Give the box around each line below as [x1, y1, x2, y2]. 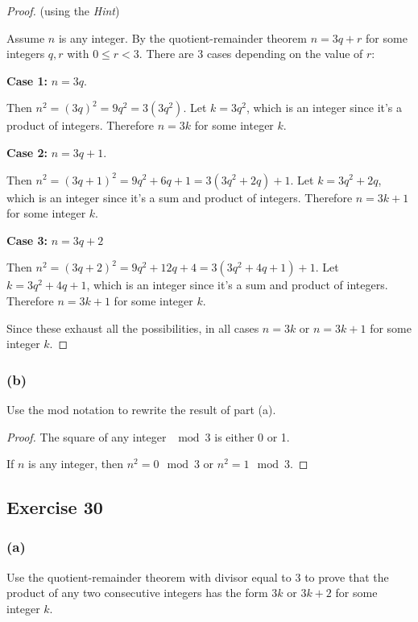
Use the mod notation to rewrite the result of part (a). [6, 400, 276, 417]
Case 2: [6, 143, 48, 160]
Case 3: [6, 231, 48, 248]
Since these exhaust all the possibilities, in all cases [6, 319, 259, 336]
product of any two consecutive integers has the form [6, 584, 268, 601]
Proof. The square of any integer [6, 428, 167, 445]
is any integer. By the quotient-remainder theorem [58, 29, 307, 46]
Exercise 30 [6, 495, 103, 520]
